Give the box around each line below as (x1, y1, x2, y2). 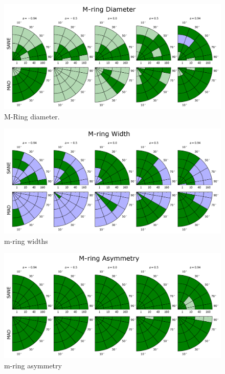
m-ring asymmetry (4, 360, 62, 370)
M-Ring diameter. (4, 111, 60, 121)
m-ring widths (4, 235, 48, 246)
